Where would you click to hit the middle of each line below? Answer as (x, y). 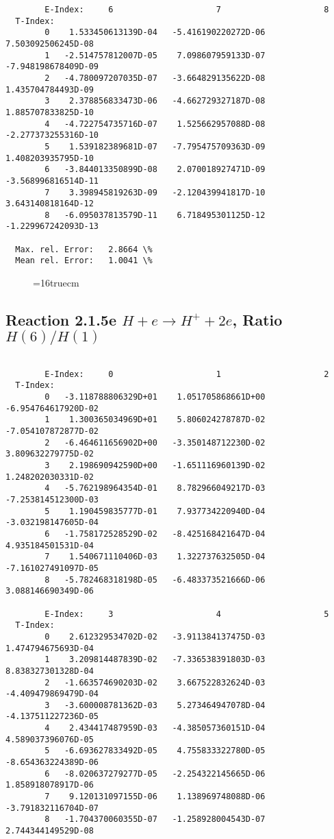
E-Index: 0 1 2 (187, 374)
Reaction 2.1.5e (61, 320)
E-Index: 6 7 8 (187, 10)
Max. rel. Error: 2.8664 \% (84, 249)
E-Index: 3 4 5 (187, 614)
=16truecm (56, 283)
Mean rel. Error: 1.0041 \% (84, 261)
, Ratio (257, 320)
